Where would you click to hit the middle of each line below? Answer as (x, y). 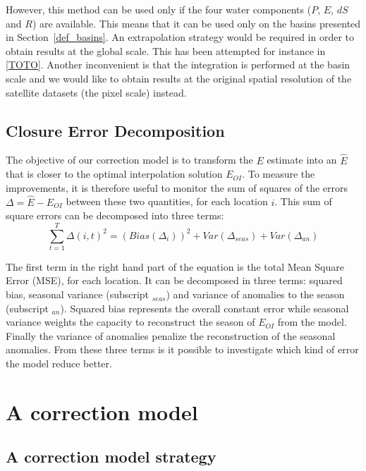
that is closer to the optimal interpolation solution (114, 174)
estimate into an (302, 160)
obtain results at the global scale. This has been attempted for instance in (166, 50)
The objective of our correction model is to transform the (129, 160)
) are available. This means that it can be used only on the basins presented (196, 23)
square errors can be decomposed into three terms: (115, 215)
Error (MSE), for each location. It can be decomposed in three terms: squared (174, 280)
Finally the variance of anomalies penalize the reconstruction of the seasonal (171, 335)
